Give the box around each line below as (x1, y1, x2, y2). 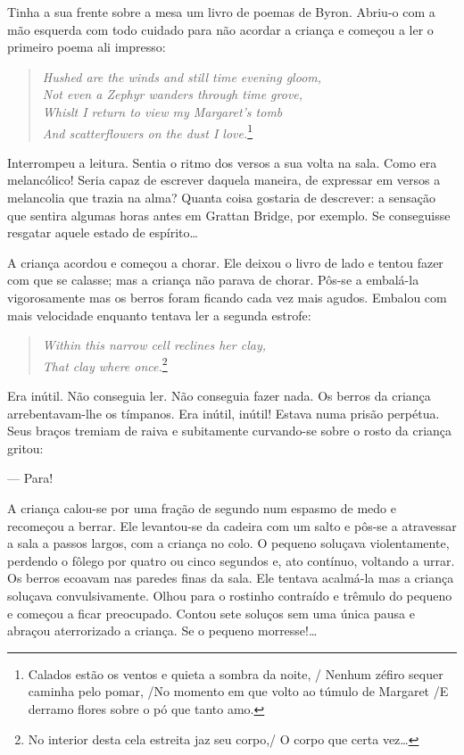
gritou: (7, 438, 44, 457)
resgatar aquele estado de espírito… (7, 223, 198, 242)
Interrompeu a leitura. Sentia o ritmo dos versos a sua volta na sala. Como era (7, 153, 437, 171)
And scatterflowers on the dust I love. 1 (42, 120, 253, 142)
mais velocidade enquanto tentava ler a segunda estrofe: (7, 305, 311, 324)
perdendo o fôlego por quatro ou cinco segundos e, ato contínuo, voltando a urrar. (7, 551, 455, 569)
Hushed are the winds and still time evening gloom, (42, 67, 322, 86)
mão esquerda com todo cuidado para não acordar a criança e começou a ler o (7, 20, 434, 38)
